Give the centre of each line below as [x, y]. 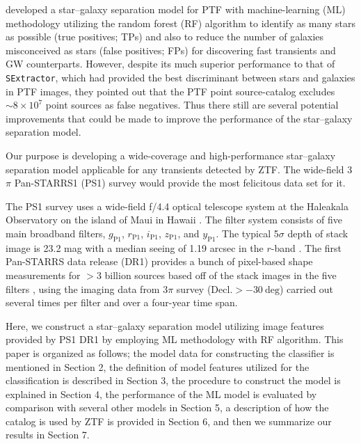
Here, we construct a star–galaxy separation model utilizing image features [165, 325]
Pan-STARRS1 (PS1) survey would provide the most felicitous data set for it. [180, 183]
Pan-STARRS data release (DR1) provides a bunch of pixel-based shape [159, 261]
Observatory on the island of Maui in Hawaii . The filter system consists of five [174, 220]
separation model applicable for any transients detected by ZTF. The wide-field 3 [179, 169]
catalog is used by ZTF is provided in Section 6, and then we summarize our [169, 421]
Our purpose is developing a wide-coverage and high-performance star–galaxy [171, 155]
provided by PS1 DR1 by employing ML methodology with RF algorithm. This [175, 339]
